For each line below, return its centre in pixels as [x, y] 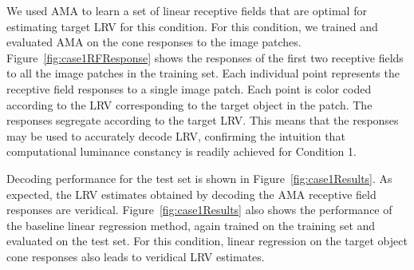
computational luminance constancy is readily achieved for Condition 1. [181, 151]
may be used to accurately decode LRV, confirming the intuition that [176, 135]
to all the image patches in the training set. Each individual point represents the [203, 73]
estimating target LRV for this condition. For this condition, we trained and [192, 26]
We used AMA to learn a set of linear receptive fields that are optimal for [187, 10]
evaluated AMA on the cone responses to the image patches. [154, 42]
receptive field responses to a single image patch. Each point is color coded [189, 88]
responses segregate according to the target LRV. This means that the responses [203, 120]
